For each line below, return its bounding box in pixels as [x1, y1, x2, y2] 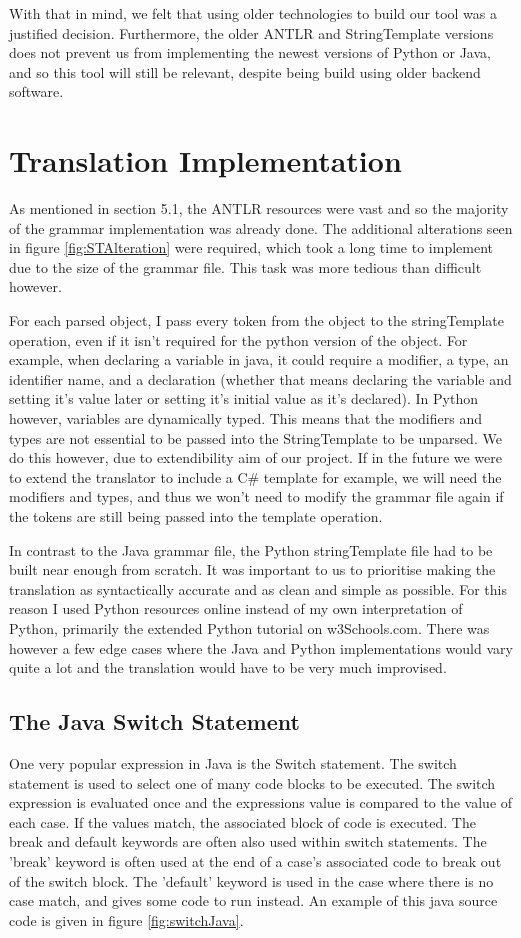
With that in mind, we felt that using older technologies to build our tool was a [9, 3, 497, 23]
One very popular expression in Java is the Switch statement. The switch [9, 752, 457, 773]
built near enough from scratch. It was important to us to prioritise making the [9, 559, 496, 580]
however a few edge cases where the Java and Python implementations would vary [9, 637, 513, 658]
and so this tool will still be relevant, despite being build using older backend [9, 61, 481, 82]
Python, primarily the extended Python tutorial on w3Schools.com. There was [9, 617, 490, 638]
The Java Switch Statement [9, 706, 300, 737]
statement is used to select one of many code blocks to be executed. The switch [9, 772, 496, 793]
